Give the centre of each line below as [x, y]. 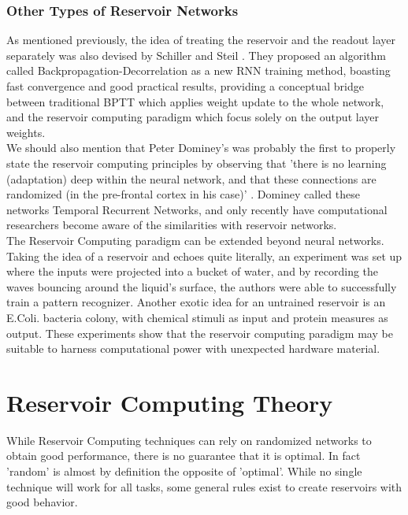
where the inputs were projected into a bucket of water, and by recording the [193, 271]
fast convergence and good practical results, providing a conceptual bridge [185, 86]
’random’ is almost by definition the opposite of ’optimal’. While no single [184, 471]
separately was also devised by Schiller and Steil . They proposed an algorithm [196, 55]
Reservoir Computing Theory [170, 402]
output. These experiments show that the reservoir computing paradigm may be [200, 333]
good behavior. [42, 502]
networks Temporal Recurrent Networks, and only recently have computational [197, 209]
